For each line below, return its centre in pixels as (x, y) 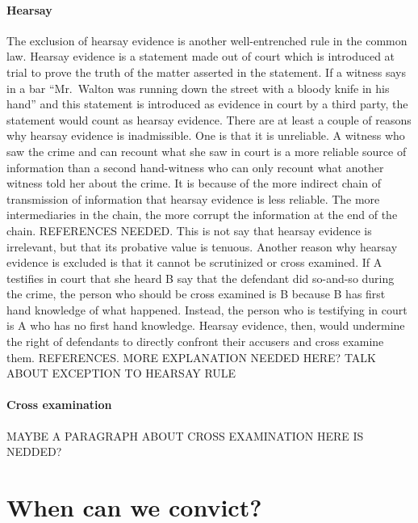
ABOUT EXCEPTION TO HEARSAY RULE (121, 373)
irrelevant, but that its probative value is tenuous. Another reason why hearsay (202, 246)
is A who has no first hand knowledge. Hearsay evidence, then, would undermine (206, 325)
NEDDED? (34, 451)
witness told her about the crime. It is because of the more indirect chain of (194, 183)
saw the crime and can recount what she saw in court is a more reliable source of (207, 151)
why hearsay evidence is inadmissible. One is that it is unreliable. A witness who (206, 135)
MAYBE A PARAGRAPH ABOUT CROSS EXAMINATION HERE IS (185, 435)
